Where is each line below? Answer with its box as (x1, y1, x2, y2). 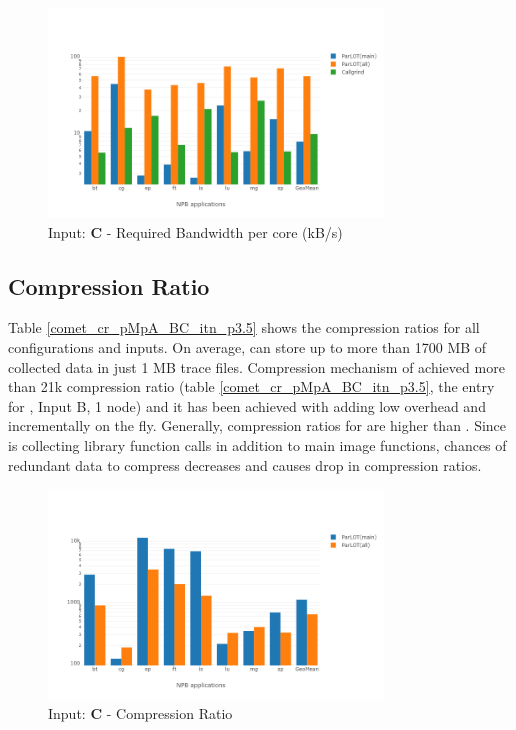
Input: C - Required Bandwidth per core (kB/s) (48, 221, 343, 242)
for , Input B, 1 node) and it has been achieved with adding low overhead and (8, 395, 486, 416)
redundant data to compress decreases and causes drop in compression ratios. (8, 454, 482, 475)
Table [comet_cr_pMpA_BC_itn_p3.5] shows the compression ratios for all (8, 317, 480, 338)
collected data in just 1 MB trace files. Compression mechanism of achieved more (8, 356, 505, 377)
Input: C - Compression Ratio (48, 702, 233, 723)
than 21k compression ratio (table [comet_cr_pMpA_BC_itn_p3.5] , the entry (8, 376, 495, 397)
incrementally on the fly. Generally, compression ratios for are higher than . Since (8, 415, 507, 436)
